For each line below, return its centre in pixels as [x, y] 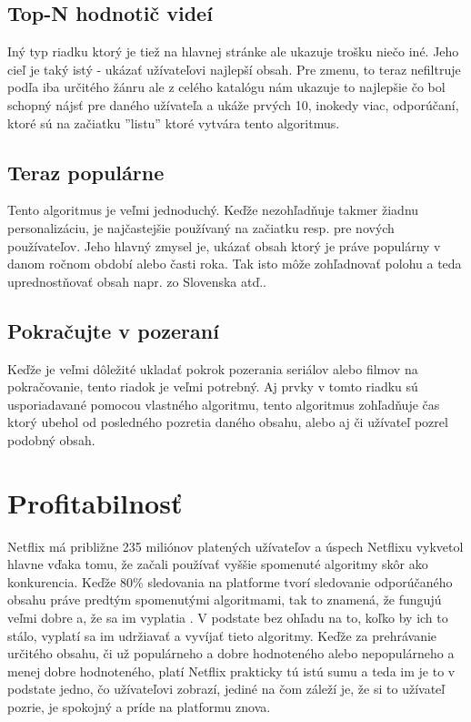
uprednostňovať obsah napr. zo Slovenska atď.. [137, 281]
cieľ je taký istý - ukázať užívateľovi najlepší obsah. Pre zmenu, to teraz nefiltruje [234, 69]
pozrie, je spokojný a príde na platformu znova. [139, 706]
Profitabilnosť [95, 502]
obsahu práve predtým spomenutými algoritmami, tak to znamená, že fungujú [225, 600]
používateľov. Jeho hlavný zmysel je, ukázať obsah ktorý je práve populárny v [224, 245]
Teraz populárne [86, 172]
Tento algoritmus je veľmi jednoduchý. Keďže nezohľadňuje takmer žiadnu [213, 210]
